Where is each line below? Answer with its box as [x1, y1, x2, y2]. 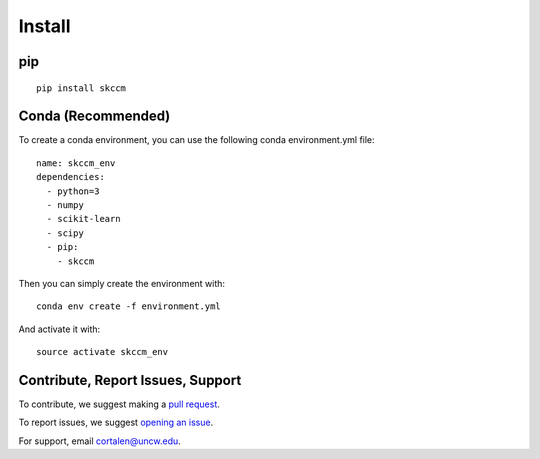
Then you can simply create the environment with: [18, 277, 225, 289]
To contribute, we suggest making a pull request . [18, 398, 220, 410]
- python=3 [46, 185, 100, 197]
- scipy [46, 227, 84, 239]
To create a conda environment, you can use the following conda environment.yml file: [18, 134, 375, 146]
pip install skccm [36, 82, 127, 94]
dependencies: [36, 171, 105, 183]
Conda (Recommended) [18, 108, 171, 125]
